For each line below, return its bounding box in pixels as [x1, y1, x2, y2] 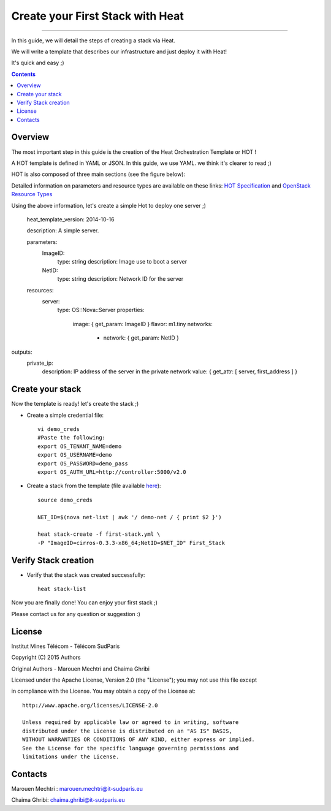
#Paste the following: [37, 434, 106, 441]
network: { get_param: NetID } [103, 334, 180, 341]
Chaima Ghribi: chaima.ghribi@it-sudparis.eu [11, 796, 125, 804]
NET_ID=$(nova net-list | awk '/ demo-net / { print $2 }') [37, 514, 222, 520]
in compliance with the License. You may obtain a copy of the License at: [11, 687, 196, 695]
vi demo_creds [37, 426, 80, 433]
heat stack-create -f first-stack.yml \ [37, 531, 161, 538]
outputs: [11, 348, 32, 356]
